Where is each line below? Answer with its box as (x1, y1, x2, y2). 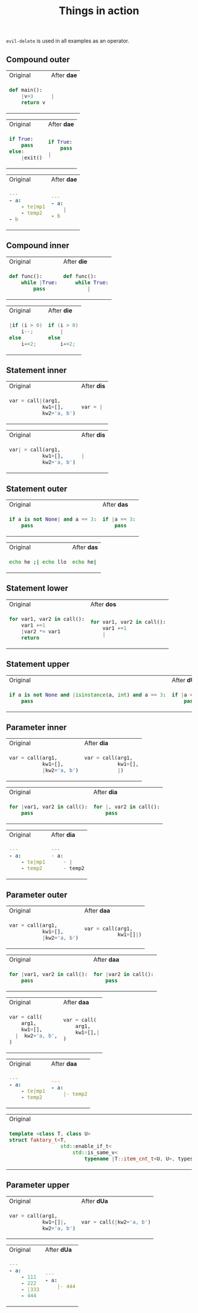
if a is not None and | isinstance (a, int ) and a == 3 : (9, 691, 166, 698)
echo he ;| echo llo (9, 558, 67, 565)
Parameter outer (6, 889, 68, 899)
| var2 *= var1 (21, 628, 61, 634)
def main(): (9, 87, 43, 93)
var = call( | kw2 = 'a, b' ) (81, 1218, 151, 1225)
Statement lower (6, 583, 69, 593)
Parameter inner (6, 722, 67, 732)
